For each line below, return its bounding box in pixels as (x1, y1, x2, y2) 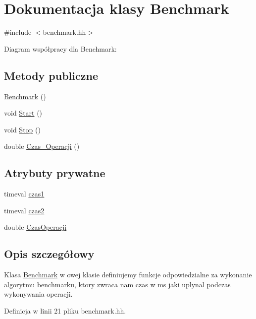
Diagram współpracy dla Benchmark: (4, 43, 117, 54)
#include (4, 27, 32, 37)
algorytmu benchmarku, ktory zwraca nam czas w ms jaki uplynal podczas (4, 279, 231, 289)
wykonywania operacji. (4, 289, 73, 299)
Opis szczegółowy (4, 246, 95, 261)
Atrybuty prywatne (4, 165, 105, 181)
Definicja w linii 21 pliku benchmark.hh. (4, 305, 126, 316)
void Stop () (4, 124, 41, 134)
